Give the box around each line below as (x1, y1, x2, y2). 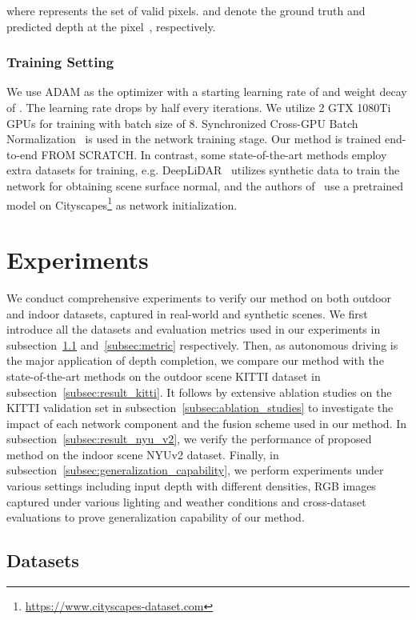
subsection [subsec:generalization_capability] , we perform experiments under (6, 462, 384, 478)
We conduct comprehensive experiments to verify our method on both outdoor (6, 289, 392, 306)
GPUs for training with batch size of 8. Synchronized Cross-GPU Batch (6, 114, 358, 131)
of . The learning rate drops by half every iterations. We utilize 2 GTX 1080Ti (6, 99, 391, 115)
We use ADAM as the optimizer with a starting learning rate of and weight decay (6, 83, 407, 100)
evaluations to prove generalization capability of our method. (6, 509, 305, 526)
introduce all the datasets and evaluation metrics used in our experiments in (6, 321, 381, 338)
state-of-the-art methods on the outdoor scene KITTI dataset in (6, 367, 321, 384)
